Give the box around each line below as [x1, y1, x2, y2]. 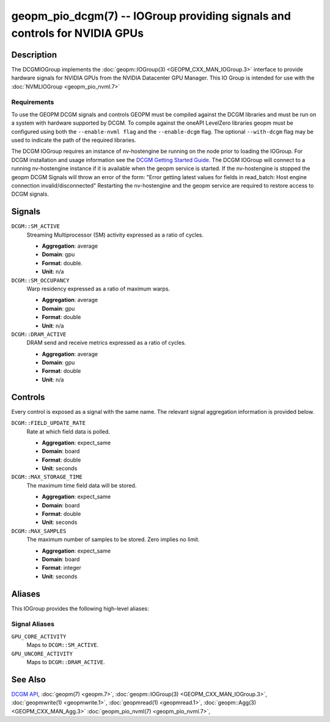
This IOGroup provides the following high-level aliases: [11, 605, 149, 612]
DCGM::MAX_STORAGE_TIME [11, 474, 82, 481]
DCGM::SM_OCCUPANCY [11, 277, 70, 284]
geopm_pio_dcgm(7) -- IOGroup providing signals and [11, 9, 291, 23]
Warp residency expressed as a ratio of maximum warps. [26, 285, 170, 292]
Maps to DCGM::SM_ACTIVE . [26, 641, 99, 649]
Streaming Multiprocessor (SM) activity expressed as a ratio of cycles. [26, 231, 204, 238]
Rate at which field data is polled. [26, 428, 110, 435]
